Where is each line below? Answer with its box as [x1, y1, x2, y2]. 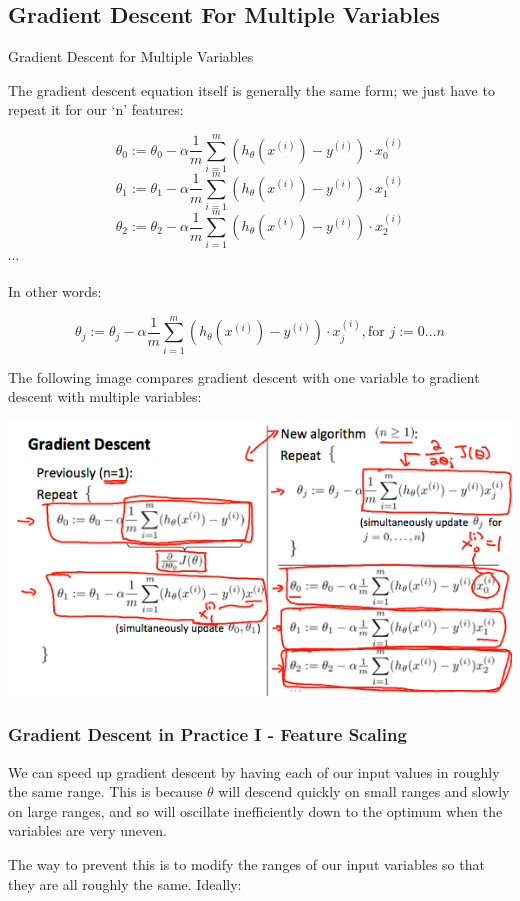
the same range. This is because [8, 781, 203, 802]
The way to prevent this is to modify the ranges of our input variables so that [8, 854, 485, 875]
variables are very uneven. [8, 820, 167, 841]
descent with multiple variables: [8, 386, 202, 407]
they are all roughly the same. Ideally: [8, 873, 242, 894]
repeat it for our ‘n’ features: [8, 99, 184, 120]
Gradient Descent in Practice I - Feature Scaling [8, 722, 407, 747]
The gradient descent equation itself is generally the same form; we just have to [8, 79, 495, 100]
